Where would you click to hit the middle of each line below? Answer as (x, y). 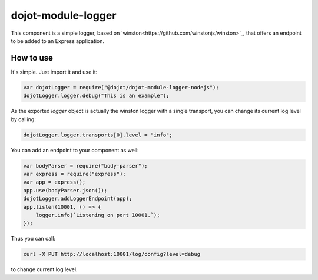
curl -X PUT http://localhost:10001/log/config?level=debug (112, 254)
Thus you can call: (33, 239)
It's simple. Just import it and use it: (54, 72)
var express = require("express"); (74, 174)
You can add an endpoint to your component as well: (75, 150)
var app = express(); (54, 182)
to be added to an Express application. (57, 41)
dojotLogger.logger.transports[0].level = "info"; (98, 135)
